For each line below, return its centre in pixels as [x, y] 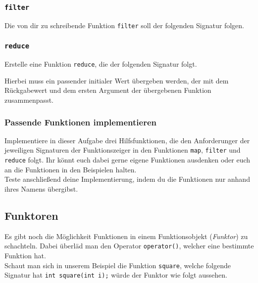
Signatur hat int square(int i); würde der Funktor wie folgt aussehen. [116, 275]
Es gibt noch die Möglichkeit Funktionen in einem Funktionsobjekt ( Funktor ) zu [126, 236]
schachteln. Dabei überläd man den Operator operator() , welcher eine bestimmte [129, 246]
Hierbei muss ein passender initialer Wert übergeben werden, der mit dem [117, 80]
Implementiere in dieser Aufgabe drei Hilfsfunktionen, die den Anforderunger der [127, 140]
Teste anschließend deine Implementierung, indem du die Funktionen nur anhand [127, 179]
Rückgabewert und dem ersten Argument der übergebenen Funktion [108, 90]
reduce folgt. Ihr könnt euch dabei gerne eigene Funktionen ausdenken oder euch [128, 160]
